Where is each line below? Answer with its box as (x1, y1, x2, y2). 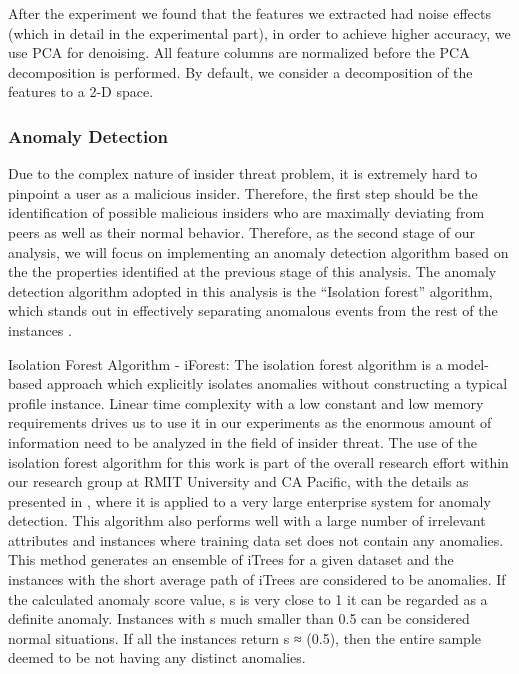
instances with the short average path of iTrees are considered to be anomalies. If (8, 569, 506, 590)
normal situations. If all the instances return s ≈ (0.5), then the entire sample (8, 627, 482, 648)
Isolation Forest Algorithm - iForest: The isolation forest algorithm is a (8, 353, 443, 374)
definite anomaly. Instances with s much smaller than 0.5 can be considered (8, 608, 470, 629)
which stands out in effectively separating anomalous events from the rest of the (8, 300, 498, 321)
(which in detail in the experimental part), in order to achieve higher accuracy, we (8, 22, 511, 43)
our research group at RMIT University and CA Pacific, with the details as (8, 471, 469, 492)
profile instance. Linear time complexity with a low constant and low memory (8, 392, 484, 413)
